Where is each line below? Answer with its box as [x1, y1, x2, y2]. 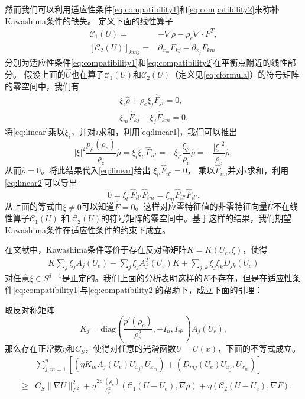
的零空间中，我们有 [5, 79, 79, 92]
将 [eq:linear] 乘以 [5, 126, 65, 138]
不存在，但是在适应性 [209, 272, 293, 284]
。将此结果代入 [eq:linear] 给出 [40, 164, 151, 176]
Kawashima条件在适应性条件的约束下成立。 [5, 223, 171, 236]
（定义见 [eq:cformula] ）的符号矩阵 [170, 68, 300, 81]
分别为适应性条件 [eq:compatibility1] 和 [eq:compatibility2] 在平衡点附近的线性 [5, 56, 288, 69]
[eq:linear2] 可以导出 [5, 176, 77, 188]
